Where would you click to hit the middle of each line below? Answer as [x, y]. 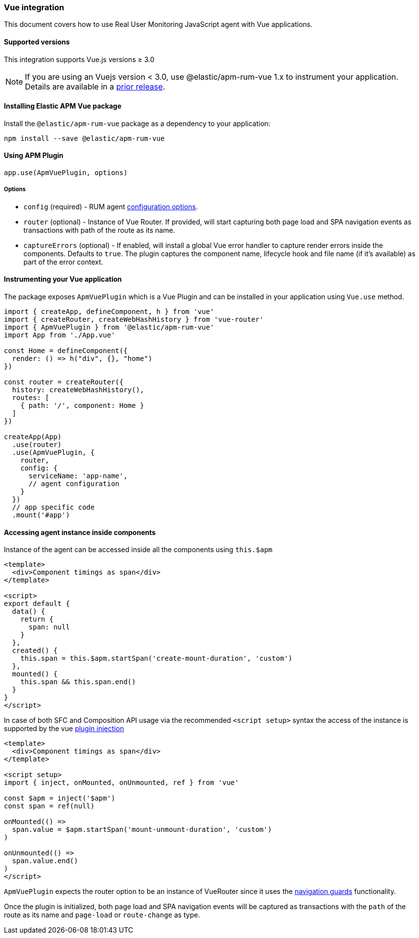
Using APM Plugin [34, 156]
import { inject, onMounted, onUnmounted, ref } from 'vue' [121, 783]
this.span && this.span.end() [78, 682]
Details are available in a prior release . [95, 86]
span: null [49, 627]
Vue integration [34, 7]
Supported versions [37, 42]
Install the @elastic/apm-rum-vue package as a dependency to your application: [137, 123]
